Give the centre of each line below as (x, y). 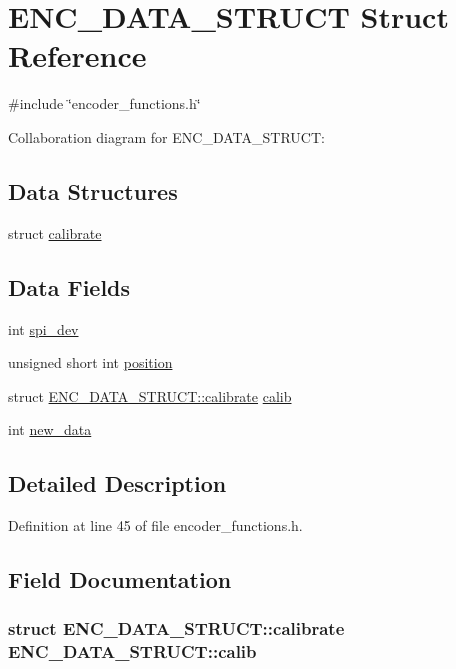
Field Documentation (120, 579)
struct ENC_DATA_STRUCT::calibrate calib (150, 395)
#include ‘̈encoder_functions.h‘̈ (104, 103)
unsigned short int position (90, 362)
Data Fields (69, 286)
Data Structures (93, 190)
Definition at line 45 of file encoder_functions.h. (155, 525)
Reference (77, 55)
